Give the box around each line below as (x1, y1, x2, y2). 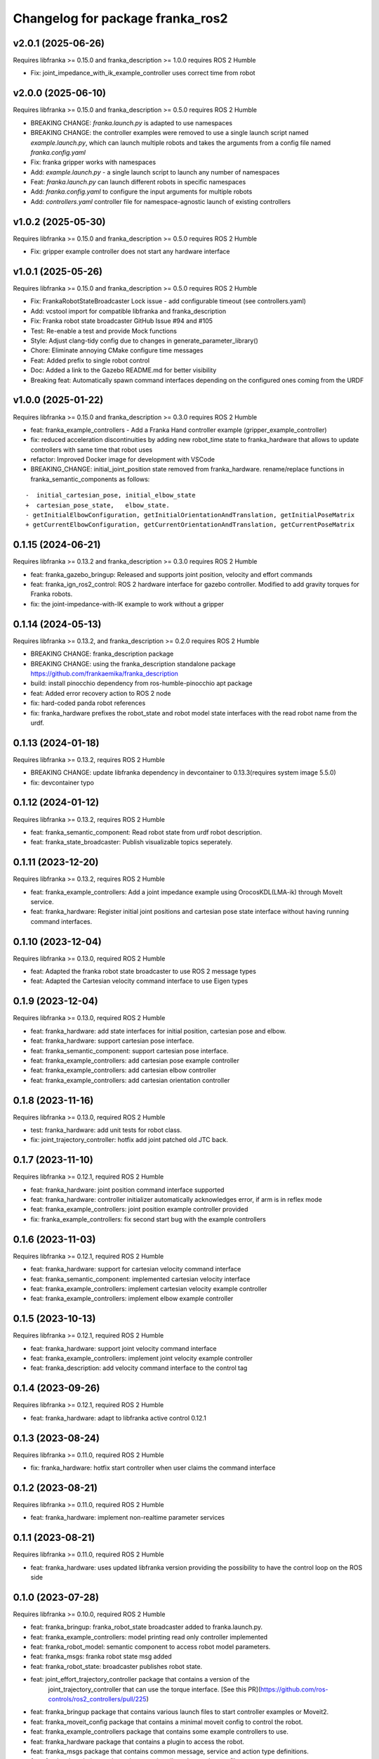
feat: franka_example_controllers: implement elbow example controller (30, 1295, 234, 1303)
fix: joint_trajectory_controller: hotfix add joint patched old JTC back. (30, 1136, 228, 1144)
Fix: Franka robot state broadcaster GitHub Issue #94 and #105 (30, 317, 213, 325)
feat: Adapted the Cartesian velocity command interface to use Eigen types (30, 977, 248, 985)
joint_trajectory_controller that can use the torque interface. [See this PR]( (48, 1685, 261, 1694)
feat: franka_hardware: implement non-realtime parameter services (30, 1513, 225, 1522)
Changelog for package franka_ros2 (13, 11, 228, 26)
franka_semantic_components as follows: (30, 475, 150, 483)
